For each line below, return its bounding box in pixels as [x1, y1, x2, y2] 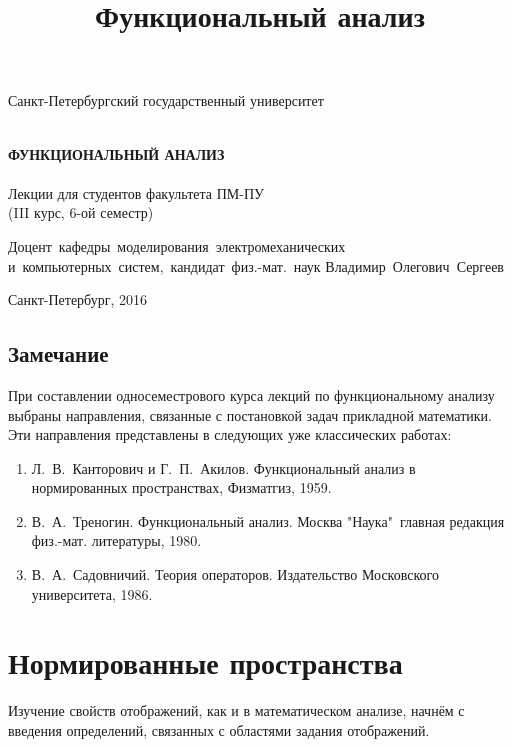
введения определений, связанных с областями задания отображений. [8, 719, 430, 740]
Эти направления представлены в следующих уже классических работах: [8, 424, 452, 445]
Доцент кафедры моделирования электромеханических [8, 235, 346, 256]
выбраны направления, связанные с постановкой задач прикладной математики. [8, 404, 492, 425]
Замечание [8, 338, 109, 369]
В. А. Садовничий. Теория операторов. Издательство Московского [31, 564, 439, 585]
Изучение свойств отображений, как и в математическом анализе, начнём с [8, 700, 465, 721]
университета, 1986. [31, 583, 153, 604]
